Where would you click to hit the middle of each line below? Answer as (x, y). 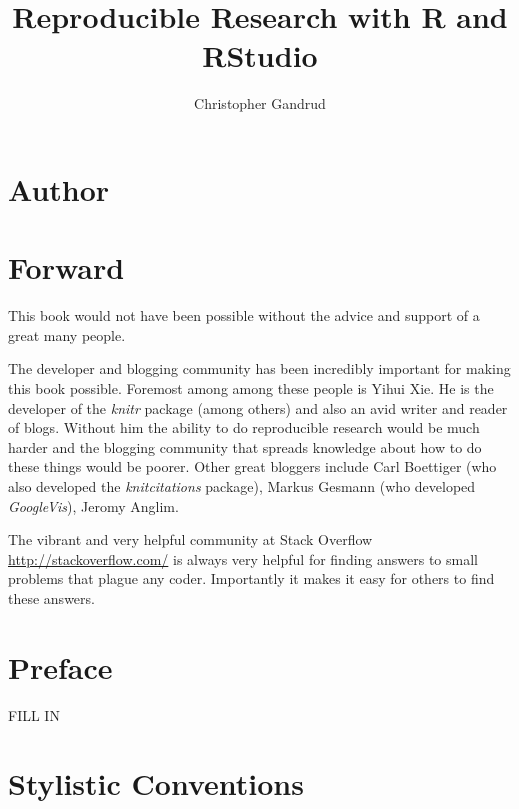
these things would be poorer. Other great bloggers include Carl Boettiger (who (252, 466)
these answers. (51, 597)
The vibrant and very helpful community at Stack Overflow (190, 539)
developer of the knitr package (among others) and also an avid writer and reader (258, 407)
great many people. (67, 334)
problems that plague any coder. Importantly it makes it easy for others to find (251, 578)
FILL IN (34, 714)
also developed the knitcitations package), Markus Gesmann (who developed (242, 485)
